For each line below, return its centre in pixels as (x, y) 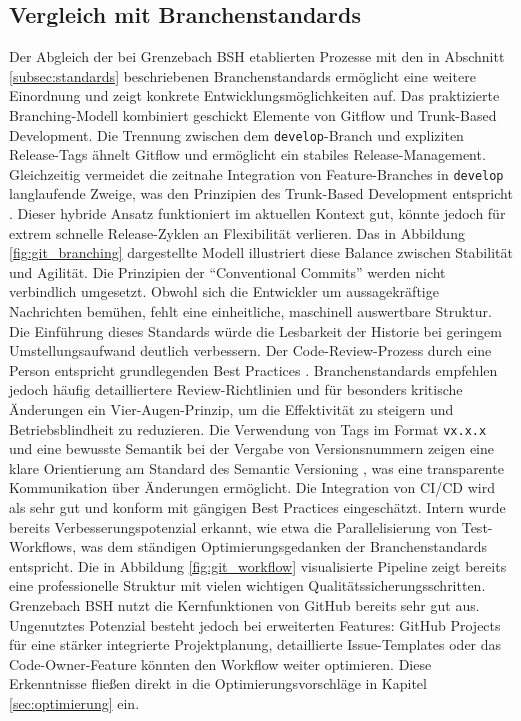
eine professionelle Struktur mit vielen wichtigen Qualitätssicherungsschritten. (247, 585)
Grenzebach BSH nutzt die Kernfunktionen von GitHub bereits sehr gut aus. (244, 605)
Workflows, (43, 546)
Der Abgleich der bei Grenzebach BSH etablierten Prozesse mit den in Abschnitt (257, 56)
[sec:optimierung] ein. (74, 702)
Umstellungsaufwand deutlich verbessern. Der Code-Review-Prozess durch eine (250, 350)
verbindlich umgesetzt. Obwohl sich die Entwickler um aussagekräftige (224, 291)
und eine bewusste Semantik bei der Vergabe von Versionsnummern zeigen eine (251, 448)
